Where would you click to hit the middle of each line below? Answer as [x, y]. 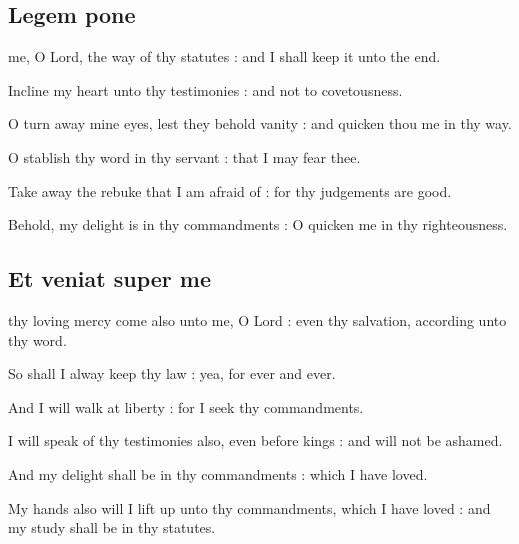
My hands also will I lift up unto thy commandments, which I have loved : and [249, 507]
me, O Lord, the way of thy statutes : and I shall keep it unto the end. [224, 56]
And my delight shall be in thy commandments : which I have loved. [218, 473]
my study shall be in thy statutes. [112, 527]
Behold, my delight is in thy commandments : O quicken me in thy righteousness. [258, 224]
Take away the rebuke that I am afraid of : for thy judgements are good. [230, 190]
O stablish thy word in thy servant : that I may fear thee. [184, 156]
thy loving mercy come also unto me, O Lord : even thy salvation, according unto [257, 319]
